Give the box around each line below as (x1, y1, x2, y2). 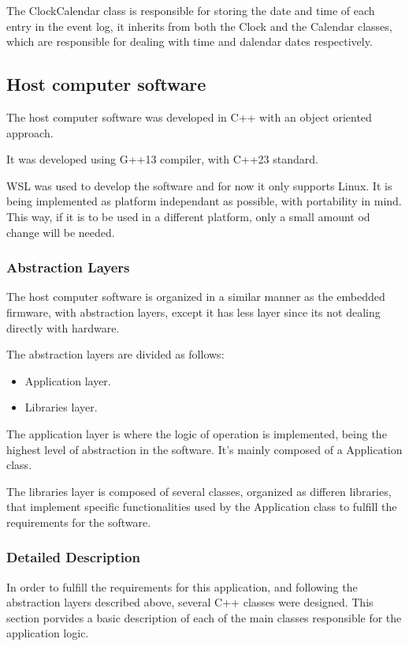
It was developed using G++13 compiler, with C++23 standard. (6, 151, 318, 167)
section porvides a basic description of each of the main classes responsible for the (6, 609, 402, 625)
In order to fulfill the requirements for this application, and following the (6, 578, 358, 595)
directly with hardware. (6, 319, 120, 336)
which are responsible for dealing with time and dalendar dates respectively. (6, 33, 373, 50)
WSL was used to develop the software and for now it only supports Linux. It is (6, 177, 392, 193)
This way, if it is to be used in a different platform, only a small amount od (6, 208, 370, 224)
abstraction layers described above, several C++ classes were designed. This (6, 594, 374, 610)
